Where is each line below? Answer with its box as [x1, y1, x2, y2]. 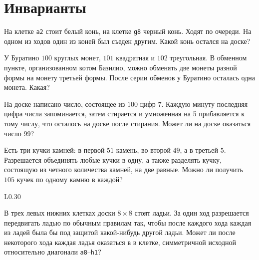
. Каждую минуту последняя [161, 98, 248, 109]
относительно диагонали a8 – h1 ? [4, 247, 101, 257]
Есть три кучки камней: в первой [4, 145, 105, 155]
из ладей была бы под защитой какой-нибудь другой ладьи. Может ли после [4, 227, 236, 238]
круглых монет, [54, 52, 101, 63]
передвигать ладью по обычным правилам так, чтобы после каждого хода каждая [4, 217, 252, 228]
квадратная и [116, 52, 155, 63]
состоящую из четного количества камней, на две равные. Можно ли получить [4, 164, 243, 175]
